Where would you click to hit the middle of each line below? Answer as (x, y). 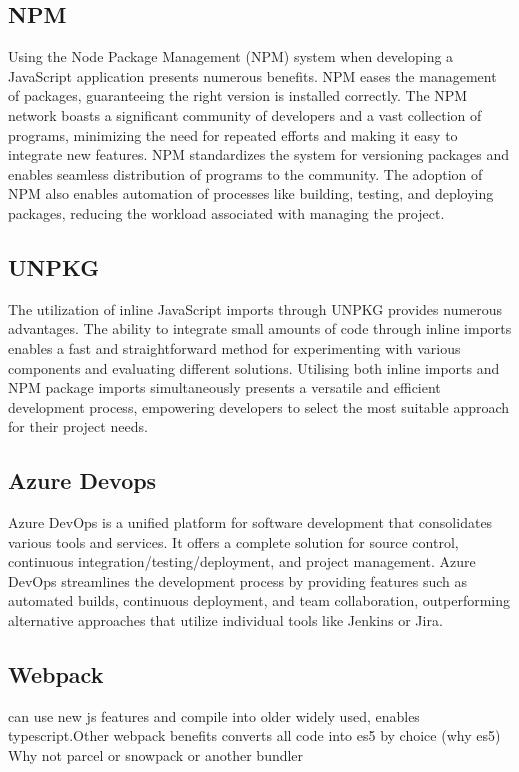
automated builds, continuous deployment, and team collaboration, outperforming (259, 600)
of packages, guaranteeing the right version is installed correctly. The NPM (238, 95)
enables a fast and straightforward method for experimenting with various (234, 347)
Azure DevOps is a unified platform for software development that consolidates (250, 522)
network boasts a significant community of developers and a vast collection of (245, 114)
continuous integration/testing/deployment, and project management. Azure (242, 561)
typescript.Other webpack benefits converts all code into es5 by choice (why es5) (254, 735)
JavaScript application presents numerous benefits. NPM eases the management (252, 75)
